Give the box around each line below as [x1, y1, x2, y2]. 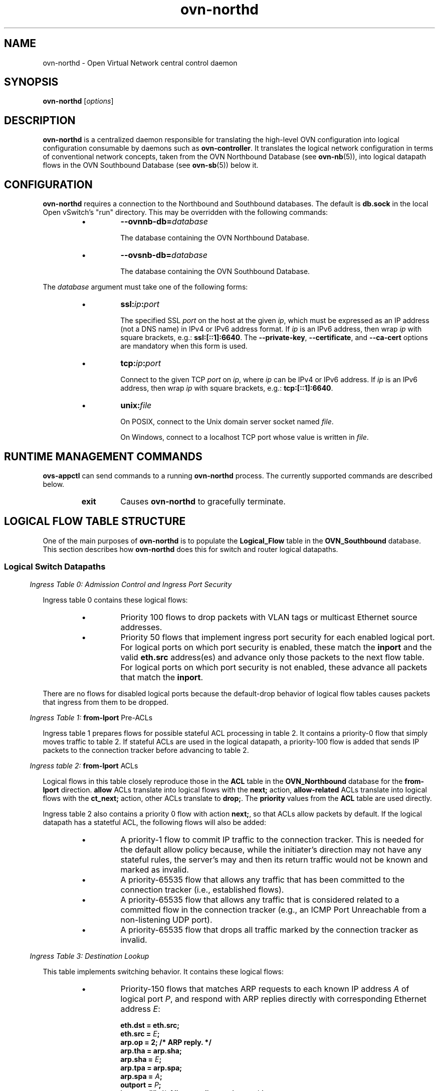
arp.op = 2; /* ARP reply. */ [120, 1037, 211, 1046]
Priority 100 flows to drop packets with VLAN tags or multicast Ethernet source [120, 612, 417, 622]
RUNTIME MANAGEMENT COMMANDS [4, 450, 202, 463]
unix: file [120, 400, 152, 411]
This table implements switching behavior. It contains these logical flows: [43, 967, 284, 976]
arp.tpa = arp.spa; [120, 1063, 182, 1072]
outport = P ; [120, 1080, 161, 1089]
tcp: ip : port [120, 358, 161, 369]
